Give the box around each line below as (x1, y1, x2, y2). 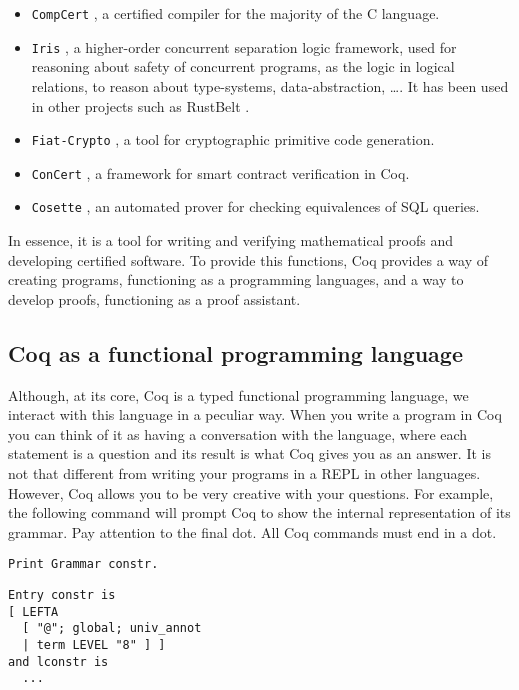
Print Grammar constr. (8, 557, 159, 572)
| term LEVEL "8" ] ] (22, 638, 166, 653)
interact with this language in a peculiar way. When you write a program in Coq (8, 404, 502, 425)
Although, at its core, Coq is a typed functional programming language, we (8, 384, 469, 405)
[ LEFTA (8, 604, 59, 619)
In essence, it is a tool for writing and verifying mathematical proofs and (8, 230, 453, 251)
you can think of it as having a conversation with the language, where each (8, 423, 468, 444)
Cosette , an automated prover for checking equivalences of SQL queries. (31, 196, 480, 217)
